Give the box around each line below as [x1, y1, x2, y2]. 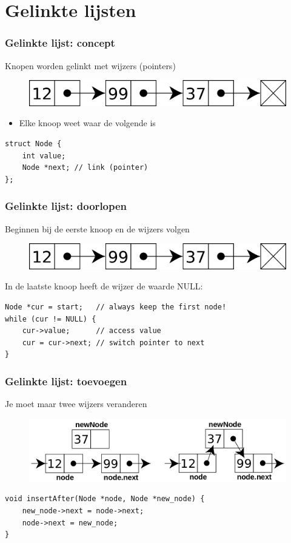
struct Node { [5, 140, 62, 149]
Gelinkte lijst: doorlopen [5, 198, 127, 214]
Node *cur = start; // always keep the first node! [5, 303, 227, 312]
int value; [22, 151, 66, 160]
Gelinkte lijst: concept [5, 35, 115, 50]
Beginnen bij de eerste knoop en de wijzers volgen [5, 222, 190, 235]
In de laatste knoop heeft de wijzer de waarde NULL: [5, 280, 203, 292]
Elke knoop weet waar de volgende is [19, 116, 156, 129]
